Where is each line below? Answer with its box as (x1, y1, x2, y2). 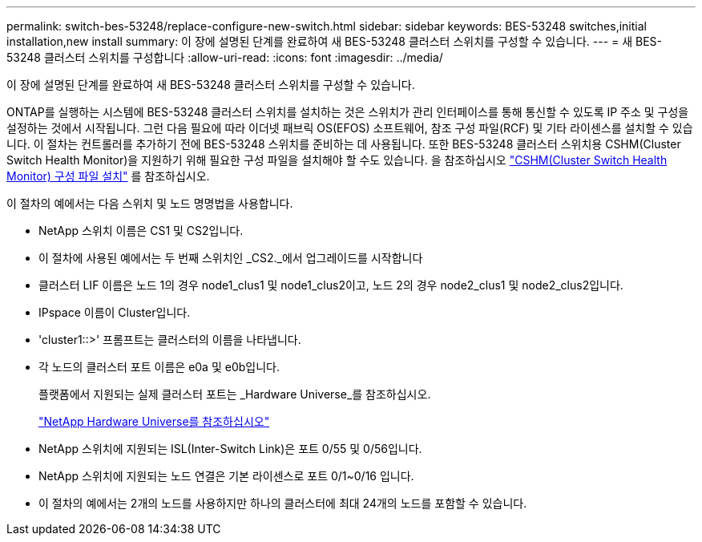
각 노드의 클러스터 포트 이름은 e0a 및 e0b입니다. (38, 360, 280, 374)
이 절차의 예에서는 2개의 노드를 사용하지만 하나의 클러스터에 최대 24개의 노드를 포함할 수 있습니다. (38, 496, 527, 510)
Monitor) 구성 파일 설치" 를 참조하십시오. (6, 169, 210, 183)
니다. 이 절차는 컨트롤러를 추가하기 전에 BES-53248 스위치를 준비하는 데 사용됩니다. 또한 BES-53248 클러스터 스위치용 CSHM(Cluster (6, 137, 681, 151)
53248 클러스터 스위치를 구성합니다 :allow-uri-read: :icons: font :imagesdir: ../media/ (6, 51, 443, 64)
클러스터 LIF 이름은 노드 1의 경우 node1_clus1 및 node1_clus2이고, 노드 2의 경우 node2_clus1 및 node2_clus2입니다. (38, 278, 623, 292)
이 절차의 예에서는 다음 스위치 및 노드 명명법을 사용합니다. (6, 196, 293, 210)
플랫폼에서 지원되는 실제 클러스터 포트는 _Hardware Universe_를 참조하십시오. (38, 387, 431, 401)
